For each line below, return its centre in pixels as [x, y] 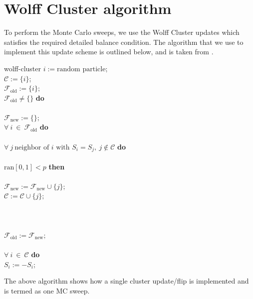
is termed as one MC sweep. [47, 290]
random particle [81, 69]
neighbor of [32, 147]
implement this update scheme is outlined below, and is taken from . [109, 52]
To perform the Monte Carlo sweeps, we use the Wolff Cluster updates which [122, 32]
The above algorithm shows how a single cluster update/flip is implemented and [126, 281]
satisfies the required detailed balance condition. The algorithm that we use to [124, 42]
